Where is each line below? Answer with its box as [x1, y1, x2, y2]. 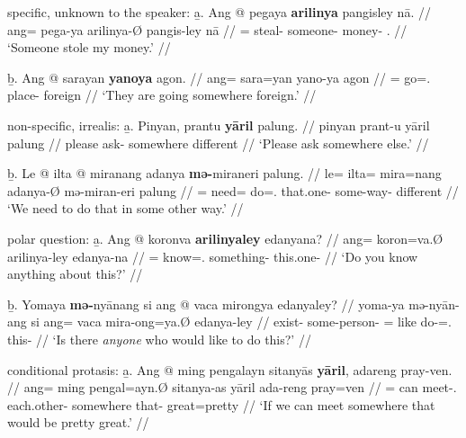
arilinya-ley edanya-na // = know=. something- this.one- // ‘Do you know [7, 246, 418, 265]
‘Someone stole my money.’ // [7, 38, 171, 57]
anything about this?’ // [7, 264, 143, 283]
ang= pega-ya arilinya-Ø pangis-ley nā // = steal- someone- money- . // [7, 20, 408, 39]
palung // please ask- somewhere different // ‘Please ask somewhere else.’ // [7, 133, 429, 152]
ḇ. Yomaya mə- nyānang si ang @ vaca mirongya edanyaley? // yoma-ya [7, 294, 405, 313]
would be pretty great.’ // [7, 413, 149, 432]
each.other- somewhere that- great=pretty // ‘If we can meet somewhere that [7, 395, 435, 414]
